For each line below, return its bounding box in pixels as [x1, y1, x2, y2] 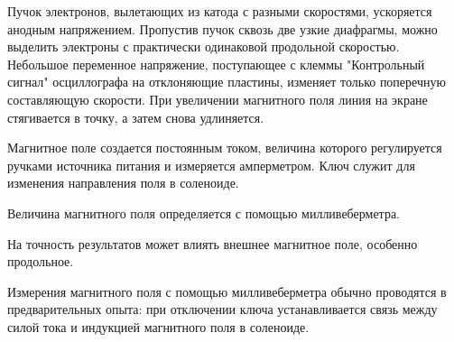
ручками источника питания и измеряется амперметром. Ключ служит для [7, 155, 415, 174]
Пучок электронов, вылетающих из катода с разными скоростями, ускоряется [7, 2, 432, 20]
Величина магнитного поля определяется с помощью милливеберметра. [7, 203, 401, 222]
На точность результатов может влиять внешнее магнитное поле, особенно [7, 234, 418, 253]
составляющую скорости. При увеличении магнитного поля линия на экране [7, 89, 428, 108]
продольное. [7, 252, 74, 271]
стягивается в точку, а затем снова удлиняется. [7, 107, 264, 126]
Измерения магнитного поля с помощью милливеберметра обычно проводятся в [7, 282, 447, 300]
